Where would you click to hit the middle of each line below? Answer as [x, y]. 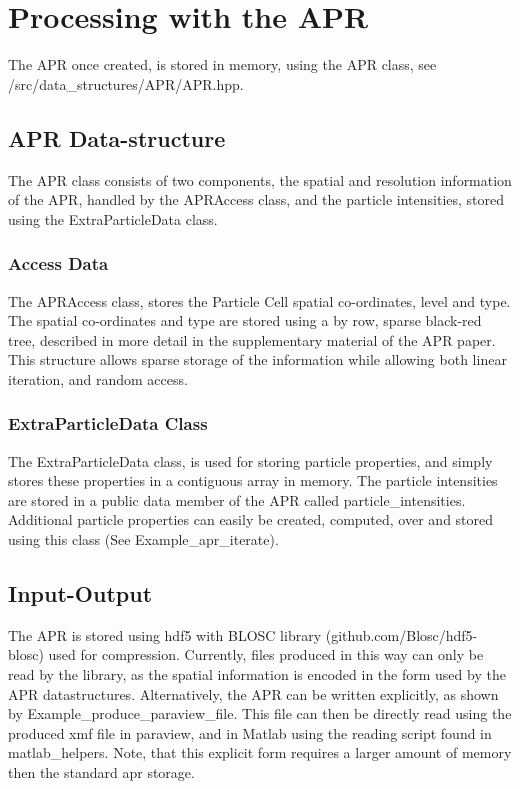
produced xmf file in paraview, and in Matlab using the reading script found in [250, 732]
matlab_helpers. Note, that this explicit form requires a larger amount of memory [260, 752]
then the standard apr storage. [101, 772]
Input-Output [80, 593]
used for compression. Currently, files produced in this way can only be [266, 654]
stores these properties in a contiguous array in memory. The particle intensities [253, 480]
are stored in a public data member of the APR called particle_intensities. [237, 499]
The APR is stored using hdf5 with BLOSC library [165, 634]
